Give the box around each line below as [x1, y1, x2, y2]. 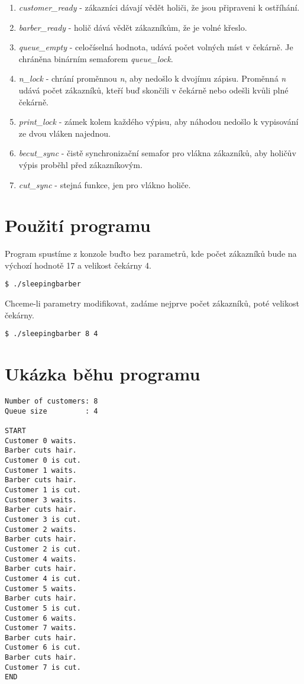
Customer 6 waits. [5, 614, 77, 622]
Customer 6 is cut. [5, 643, 81, 652]
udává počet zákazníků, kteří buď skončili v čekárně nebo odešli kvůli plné [18, 83, 289, 96]
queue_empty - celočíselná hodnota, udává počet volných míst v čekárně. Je [18, 41, 293, 53]
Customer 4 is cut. [5, 574, 81, 583]
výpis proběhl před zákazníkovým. [18, 158, 143, 170]
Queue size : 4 [5, 406, 98, 415]
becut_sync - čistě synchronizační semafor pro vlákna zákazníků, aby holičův [18, 147, 296, 159]
